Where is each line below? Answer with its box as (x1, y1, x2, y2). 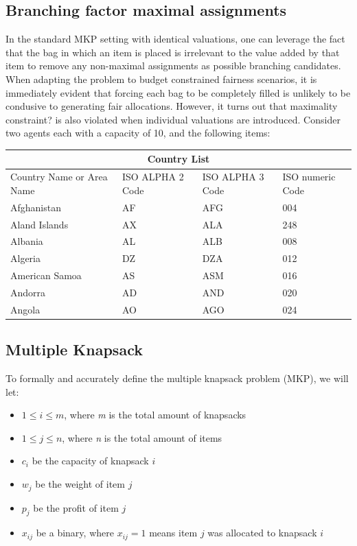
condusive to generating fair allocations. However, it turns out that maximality (5, 99, 338, 113)
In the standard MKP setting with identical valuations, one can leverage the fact (5, 32, 345, 46)
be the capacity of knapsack (32, 453, 149, 468)
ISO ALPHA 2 (122, 169, 184, 184)
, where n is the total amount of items (62, 430, 222, 444)
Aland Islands (10, 217, 69, 231)
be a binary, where (36, 525, 114, 540)
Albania (10, 234, 43, 248)
